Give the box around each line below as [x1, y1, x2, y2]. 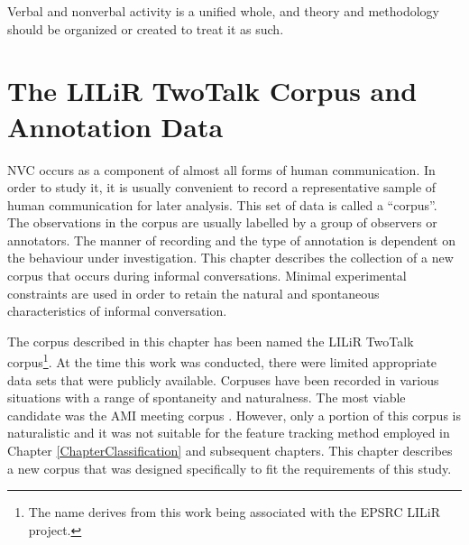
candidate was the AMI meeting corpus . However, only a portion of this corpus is [7, 405, 461, 424]
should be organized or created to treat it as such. [7, 19, 284, 38]
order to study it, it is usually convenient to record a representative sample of [7, 178, 437, 197]
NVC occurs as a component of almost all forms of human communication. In [7, 160, 436, 179]
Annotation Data [7, 107, 224, 144]
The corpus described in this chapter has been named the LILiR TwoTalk [7, 331, 414, 350]
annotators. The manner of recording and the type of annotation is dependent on [7, 230, 455, 249]
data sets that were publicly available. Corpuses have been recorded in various [7, 370, 439, 389]
